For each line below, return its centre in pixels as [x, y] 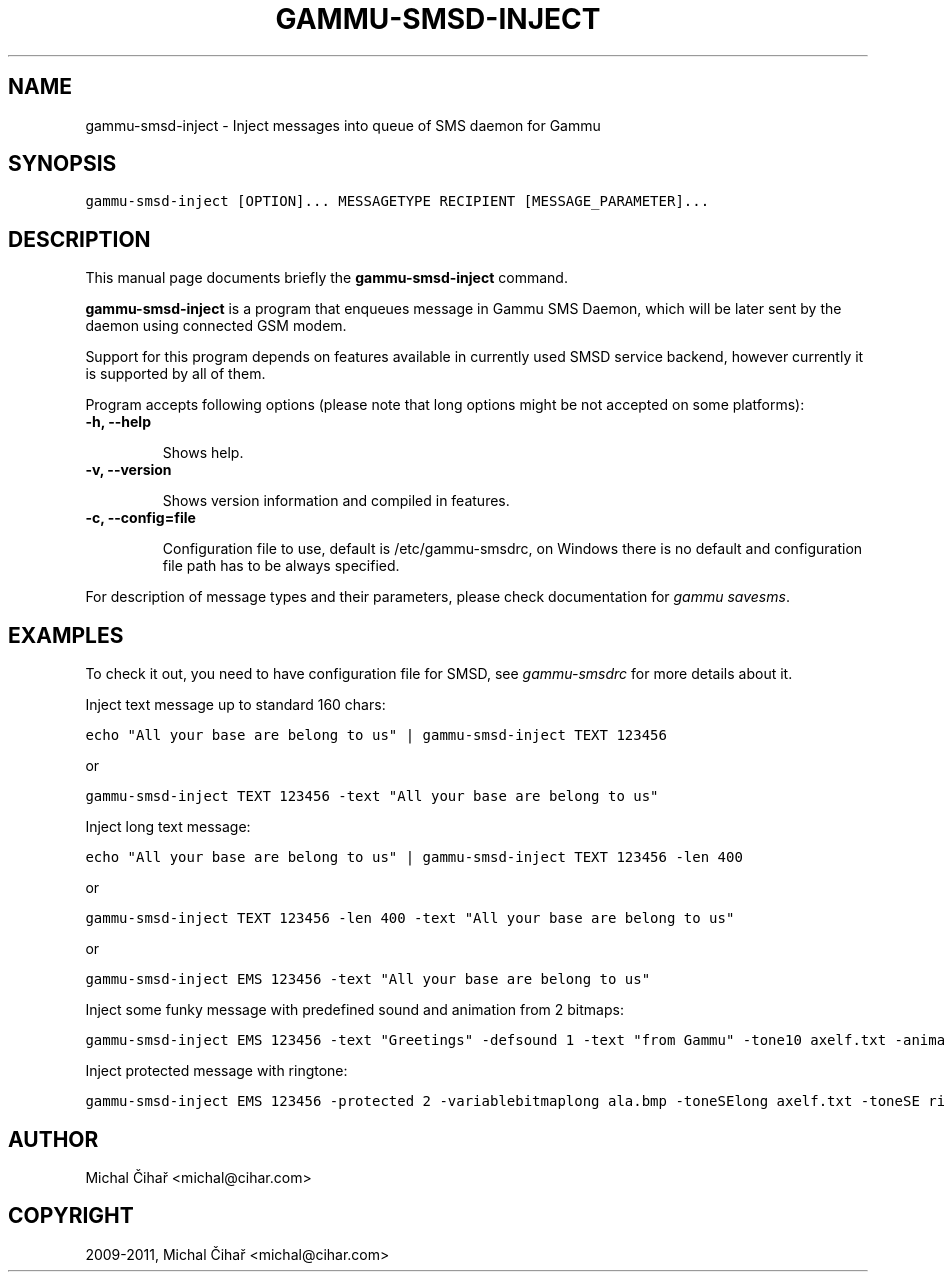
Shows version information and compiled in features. [336, 501]
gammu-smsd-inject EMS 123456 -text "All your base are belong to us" [368, 979]
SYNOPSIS [62, 164]
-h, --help [118, 422]
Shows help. [203, 453]
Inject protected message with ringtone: [216, 1071]
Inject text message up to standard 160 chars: [235, 705]
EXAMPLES [66, 635]
